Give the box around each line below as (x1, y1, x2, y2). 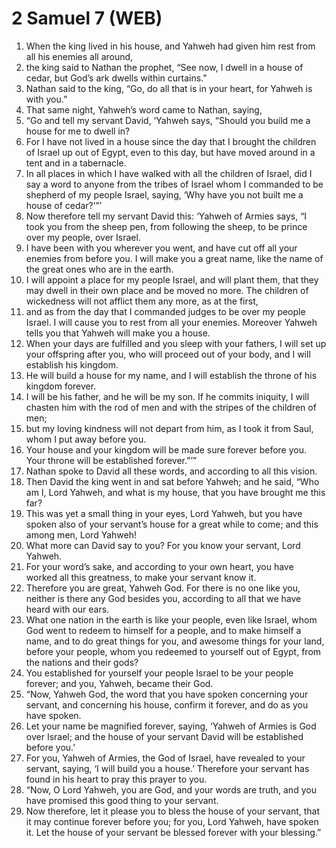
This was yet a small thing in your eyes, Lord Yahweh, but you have (25, 507, 303, 519)
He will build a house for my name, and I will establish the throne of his (25, 369, 318, 381)
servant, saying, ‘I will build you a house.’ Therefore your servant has (25, 762, 310, 774)
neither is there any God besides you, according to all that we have (25, 592, 302, 604)
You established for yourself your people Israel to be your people (25, 667, 294, 679)
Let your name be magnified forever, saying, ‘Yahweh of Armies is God (25, 720, 317, 732)
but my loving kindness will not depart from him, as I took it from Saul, (25, 422, 314, 434)
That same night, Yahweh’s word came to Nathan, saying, (25, 103, 263, 116)
